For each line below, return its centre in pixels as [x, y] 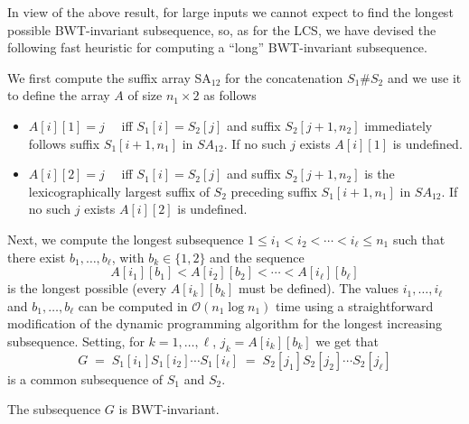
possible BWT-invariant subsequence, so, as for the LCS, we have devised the [222, 29]
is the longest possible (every [87, 288]
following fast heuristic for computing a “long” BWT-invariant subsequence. [217, 47]
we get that [347, 341]
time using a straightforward [355, 305]
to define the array [59, 95]
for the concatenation [284, 77]
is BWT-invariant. [169, 409]
